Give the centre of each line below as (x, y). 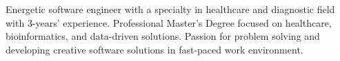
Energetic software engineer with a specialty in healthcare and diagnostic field (170, 9)
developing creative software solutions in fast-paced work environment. (154, 49)
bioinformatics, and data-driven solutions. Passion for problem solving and (163, 36)
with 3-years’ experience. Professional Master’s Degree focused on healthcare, (169, 22)
